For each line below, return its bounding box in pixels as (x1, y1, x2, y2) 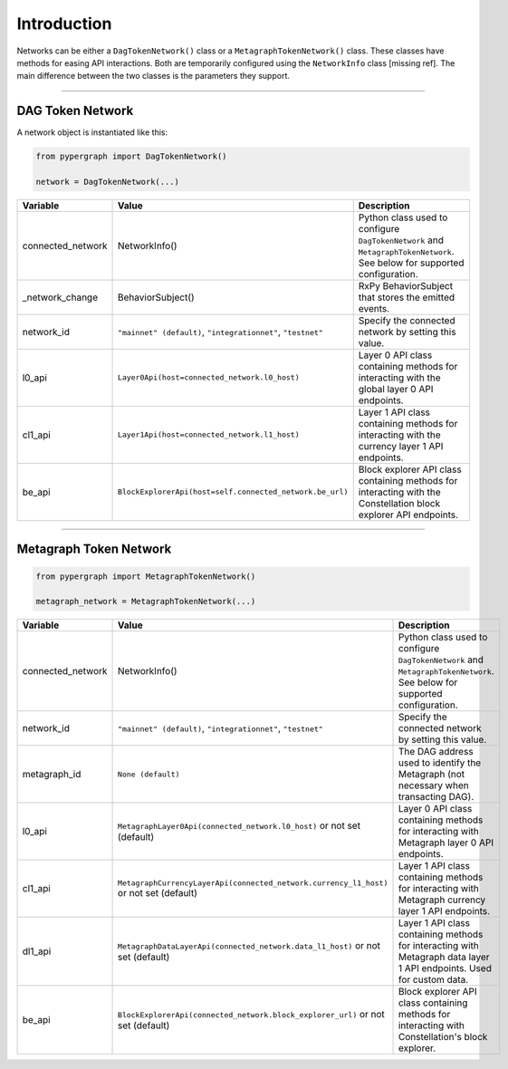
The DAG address (398, 746, 474, 758)
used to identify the (398, 756, 482, 769)
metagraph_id (22, 768, 81, 781)
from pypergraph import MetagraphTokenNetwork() (35, 571, 256, 582)
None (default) (118, 769, 180, 779)
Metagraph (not (398, 768, 465, 781)
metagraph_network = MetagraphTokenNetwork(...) (35, 596, 256, 607)
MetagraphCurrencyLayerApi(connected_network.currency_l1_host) (118, 878, 388, 888)
